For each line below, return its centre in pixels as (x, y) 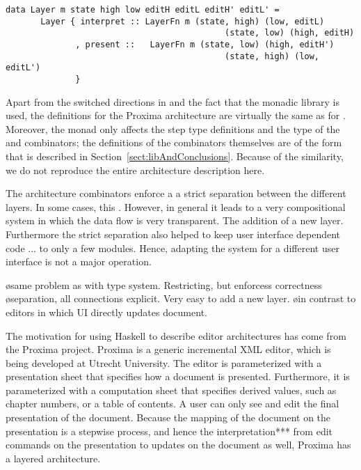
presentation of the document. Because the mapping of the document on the (168, 417)
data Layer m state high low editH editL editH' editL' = (143, 10)
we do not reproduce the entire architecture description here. (135, 170)
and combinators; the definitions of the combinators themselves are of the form (174, 142)
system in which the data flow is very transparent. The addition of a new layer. (175, 220)
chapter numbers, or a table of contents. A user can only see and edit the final (173, 404)
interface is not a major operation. (79, 261)
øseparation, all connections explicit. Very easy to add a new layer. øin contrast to (181, 298)
